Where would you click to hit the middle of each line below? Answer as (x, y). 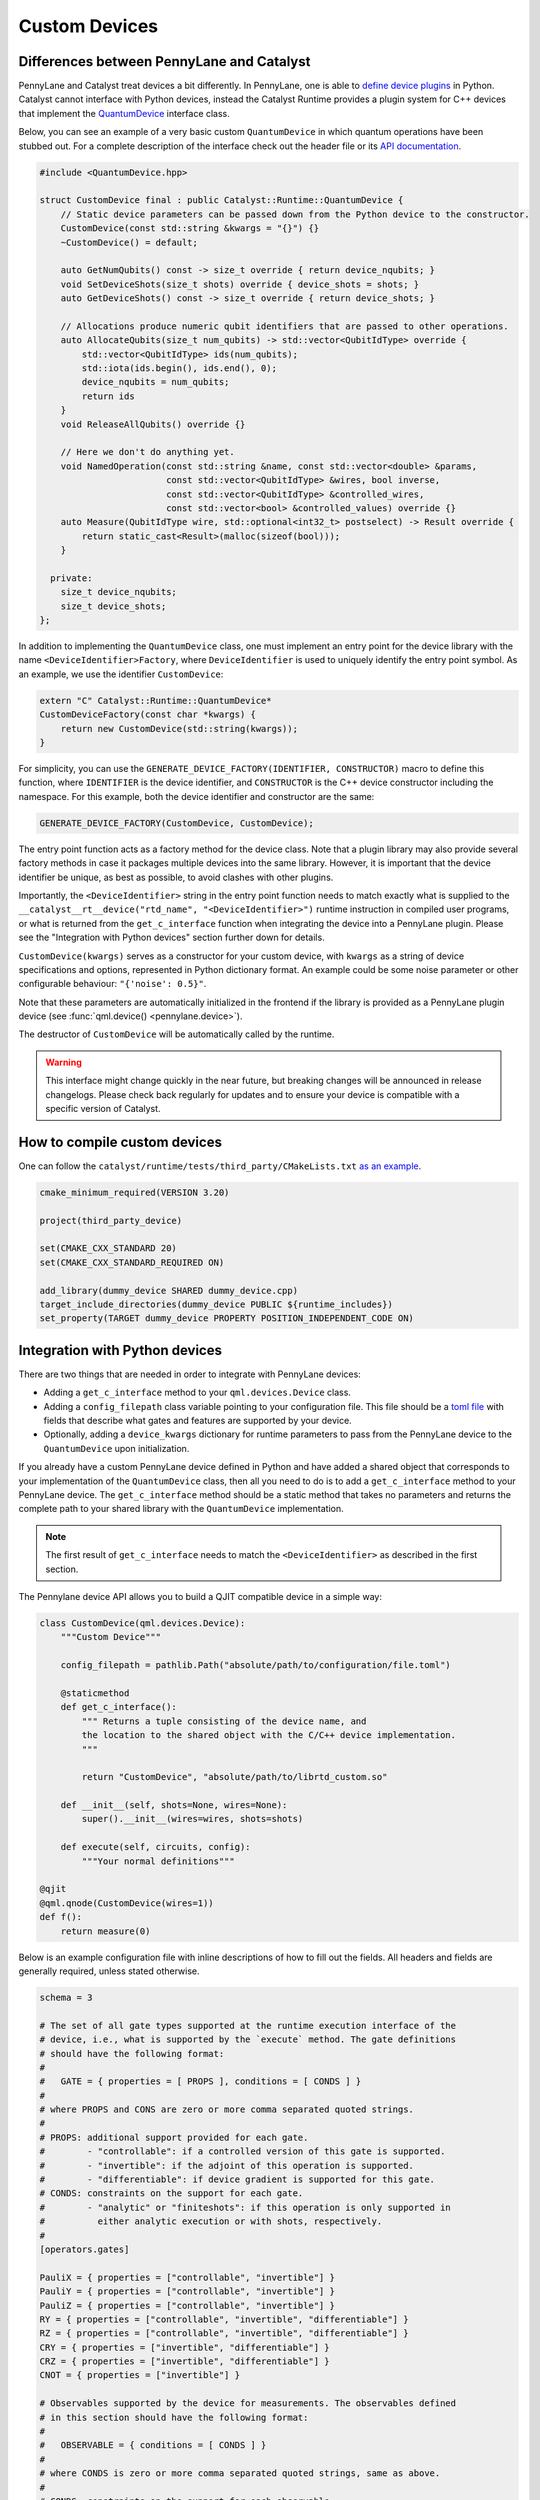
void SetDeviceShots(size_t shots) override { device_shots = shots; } (240, 284)
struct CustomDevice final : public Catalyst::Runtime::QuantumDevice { (221, 200)
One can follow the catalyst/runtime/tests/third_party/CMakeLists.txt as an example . (220, 1166)
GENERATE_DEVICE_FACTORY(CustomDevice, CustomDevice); (176, 823)
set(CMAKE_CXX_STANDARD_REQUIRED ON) (132, 1262)
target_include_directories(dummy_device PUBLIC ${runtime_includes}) (216, 1304)
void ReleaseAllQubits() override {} (153, 424)
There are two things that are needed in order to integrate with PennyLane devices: (190, 1374)
